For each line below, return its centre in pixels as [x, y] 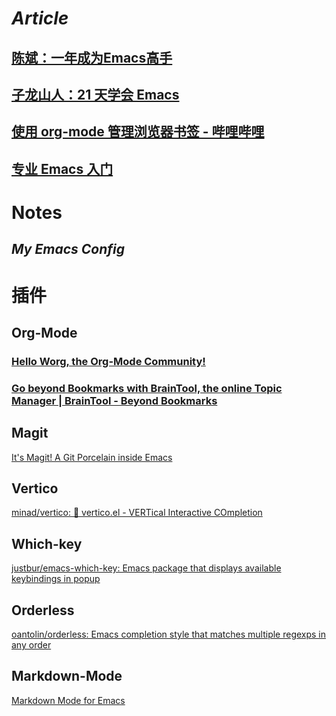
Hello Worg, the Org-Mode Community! [108, 361]
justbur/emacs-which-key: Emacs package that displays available [146, 568]
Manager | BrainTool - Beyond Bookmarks [114, 400]
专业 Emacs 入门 [62, 168]
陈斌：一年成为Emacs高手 [92, 57]
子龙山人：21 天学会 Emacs [95, 94]
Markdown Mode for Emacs [68, 700]
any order [31, 645]
